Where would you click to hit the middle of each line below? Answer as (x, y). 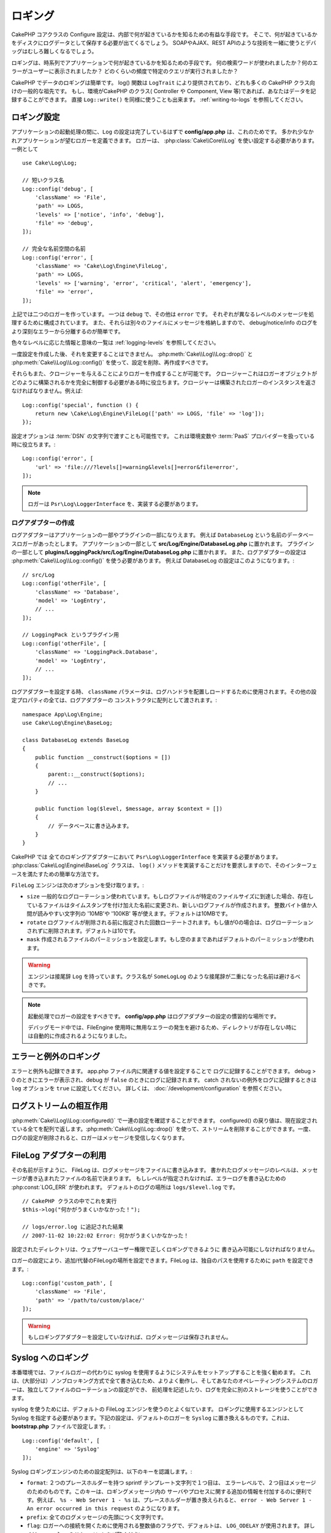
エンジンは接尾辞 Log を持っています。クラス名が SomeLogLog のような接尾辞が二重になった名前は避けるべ (164, 976)
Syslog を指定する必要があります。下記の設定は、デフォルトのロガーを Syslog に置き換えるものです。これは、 (152, 1418)
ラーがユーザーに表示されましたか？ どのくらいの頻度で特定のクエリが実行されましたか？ (125, 71)
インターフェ (301, 865)
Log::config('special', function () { (81, 405)
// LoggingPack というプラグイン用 (71, 635)
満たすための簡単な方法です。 (65, 874)
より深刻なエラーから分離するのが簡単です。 (67, 331)
